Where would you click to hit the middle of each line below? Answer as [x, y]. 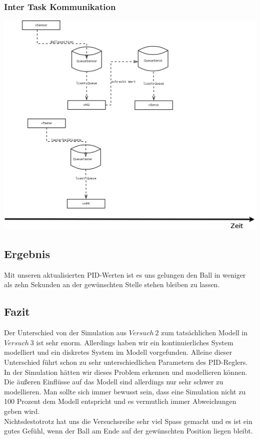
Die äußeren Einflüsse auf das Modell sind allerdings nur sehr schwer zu [114, 382]
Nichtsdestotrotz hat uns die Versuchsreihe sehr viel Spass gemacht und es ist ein [128, 421]
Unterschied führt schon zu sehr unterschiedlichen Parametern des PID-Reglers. [126, 362]
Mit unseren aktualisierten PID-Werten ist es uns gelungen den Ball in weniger [125, 274]
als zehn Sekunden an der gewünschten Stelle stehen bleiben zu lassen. [112, 284]
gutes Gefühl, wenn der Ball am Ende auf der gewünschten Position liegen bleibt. [128, 431]
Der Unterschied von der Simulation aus [65, 333]
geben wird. [22, 411]
